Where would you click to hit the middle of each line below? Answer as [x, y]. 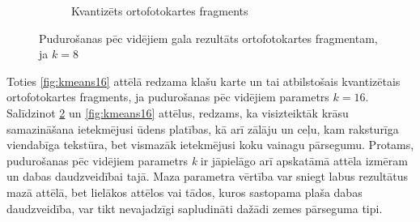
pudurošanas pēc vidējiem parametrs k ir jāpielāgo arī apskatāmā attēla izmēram [207, 160]
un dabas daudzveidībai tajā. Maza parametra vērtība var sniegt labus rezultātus [207, 176]
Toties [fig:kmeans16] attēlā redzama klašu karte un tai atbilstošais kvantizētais [204, 81]
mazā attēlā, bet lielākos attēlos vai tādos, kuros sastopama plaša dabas [185, 192]
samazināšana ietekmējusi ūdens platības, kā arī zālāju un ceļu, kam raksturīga [203, 128]
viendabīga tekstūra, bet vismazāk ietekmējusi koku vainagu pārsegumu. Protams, [210, 145]
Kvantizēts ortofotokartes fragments [160, 11]
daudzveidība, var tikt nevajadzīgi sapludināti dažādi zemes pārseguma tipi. [195, 208]
